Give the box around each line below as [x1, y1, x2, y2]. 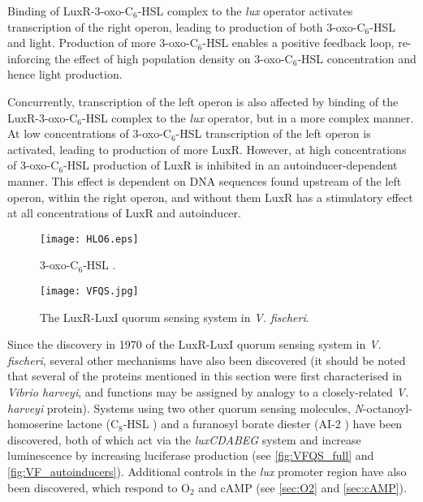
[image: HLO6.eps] [40, 233, 139, 245]
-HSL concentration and [297, 49, 417, 67]
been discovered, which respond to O [7, 478, 191, 496]
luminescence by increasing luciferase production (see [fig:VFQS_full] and [7, 447, 374, 464]
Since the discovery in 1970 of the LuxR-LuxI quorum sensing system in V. [7, 336, 382, 353]
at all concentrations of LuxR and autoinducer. [7, 204, 241, 221]
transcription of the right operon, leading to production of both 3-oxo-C [7, 18, 365, 35]
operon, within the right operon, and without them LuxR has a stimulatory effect [7, 188, 413, 205]
